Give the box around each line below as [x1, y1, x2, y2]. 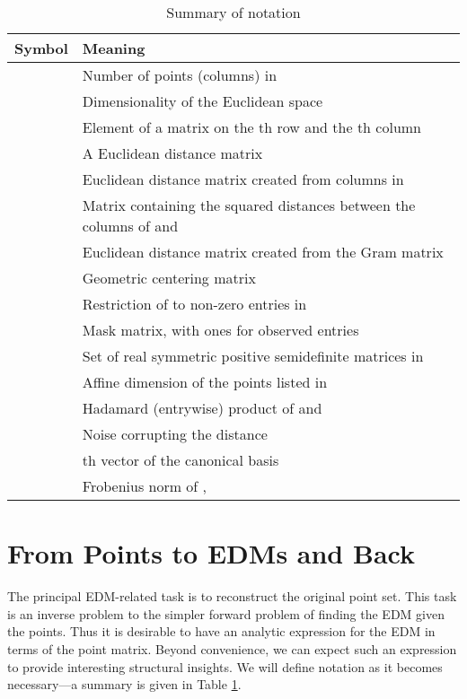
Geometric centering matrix [82, 267, 256, 288]
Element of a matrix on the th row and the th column [82, 117, 421, 137]
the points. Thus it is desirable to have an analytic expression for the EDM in [7, 622, 436, 641]
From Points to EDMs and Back [7, 535, 415, 572]
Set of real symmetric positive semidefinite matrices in [82, 345, 424, 366]
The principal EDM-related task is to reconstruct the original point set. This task [7, 587, 457, 606]
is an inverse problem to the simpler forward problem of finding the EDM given [7, 604, 445, 623]
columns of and [82, 215, 179, 236]
